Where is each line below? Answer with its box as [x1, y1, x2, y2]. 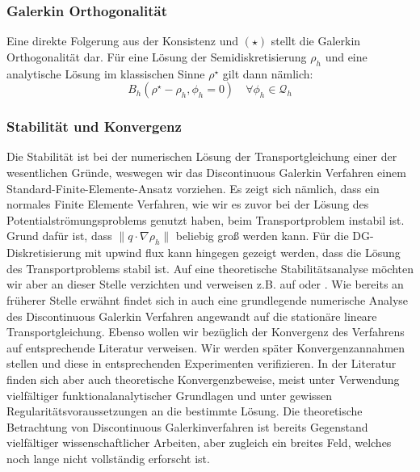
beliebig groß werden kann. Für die [175, 227, 349, 244]
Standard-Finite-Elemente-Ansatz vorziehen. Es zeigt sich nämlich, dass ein [6, 179, 380, 196]
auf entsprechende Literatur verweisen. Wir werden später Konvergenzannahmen [6, 339, 405, 356]
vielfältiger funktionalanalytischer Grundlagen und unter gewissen [6, 386, 333, 403]
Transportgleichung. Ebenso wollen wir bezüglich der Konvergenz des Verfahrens [6, 323, 405, 340]
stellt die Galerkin [271, 32, 361, 49]
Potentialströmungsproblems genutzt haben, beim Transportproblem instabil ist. [6, 211, 405, 228]
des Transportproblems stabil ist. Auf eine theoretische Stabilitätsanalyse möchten [6, 259, 414, 276]
